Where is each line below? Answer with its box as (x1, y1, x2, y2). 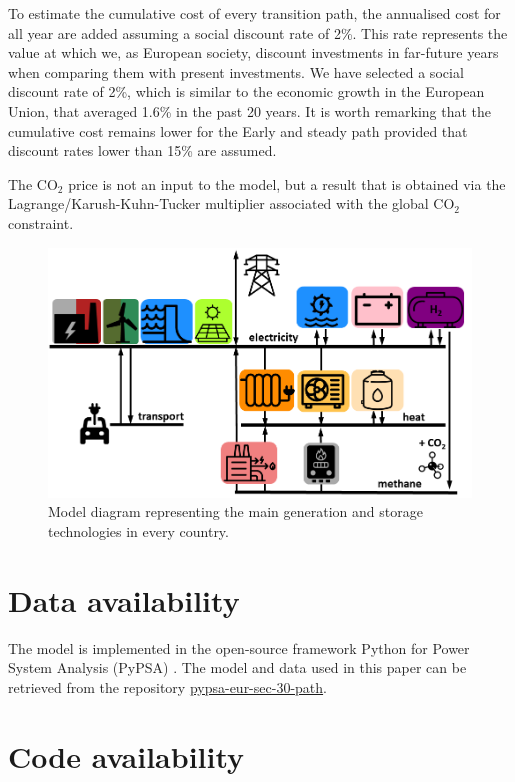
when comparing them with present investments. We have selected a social (8, 61, 464, 82)
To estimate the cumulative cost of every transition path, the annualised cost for (8, 3, 501, 23)
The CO (8, 173, 58, 194)
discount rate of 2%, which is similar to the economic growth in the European (8, 81, 485, 102)
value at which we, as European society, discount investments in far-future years (8, 42, 499, 63)
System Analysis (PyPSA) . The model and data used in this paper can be (8, 657, 467, 678)
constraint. (8, 212, 74, 233)
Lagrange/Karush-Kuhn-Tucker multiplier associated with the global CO (8, 193, 455, 214)
